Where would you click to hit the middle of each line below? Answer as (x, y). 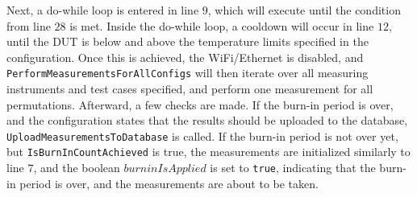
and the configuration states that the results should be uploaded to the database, (207, 120)
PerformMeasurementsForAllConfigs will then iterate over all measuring (188, 73)
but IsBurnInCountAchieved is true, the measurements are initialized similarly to (208, 152)
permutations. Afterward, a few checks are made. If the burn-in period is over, (200, 104)
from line (29, 25)
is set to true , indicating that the (293, 168)
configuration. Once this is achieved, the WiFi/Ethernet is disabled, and (185, 57)
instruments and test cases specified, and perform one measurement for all (190, 89)
